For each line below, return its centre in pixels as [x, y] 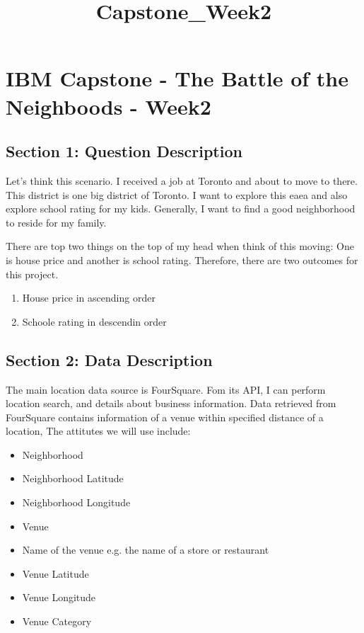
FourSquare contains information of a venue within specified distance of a [165, 417]
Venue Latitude [55, 573]
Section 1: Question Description [124, 151]
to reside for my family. [56, 222]
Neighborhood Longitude [76, 502]
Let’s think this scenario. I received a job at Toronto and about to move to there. [182, 180]
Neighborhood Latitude [73, 478]
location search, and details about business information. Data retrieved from [171, 403]
